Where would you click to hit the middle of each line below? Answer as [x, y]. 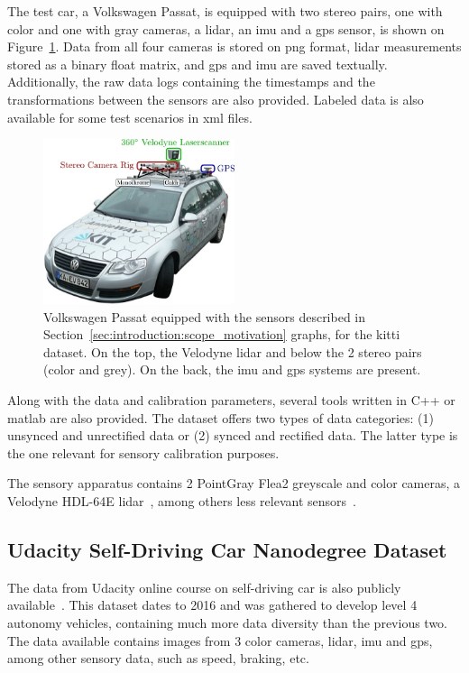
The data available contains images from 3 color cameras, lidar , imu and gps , [220, 640]
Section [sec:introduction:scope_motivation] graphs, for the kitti [222, 334]
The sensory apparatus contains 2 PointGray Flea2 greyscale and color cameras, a [234, 483]
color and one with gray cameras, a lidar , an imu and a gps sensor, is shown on [226, 28]
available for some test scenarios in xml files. [130, 117]
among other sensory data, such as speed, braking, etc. [158, 658]
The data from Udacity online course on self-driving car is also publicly [204, 587]
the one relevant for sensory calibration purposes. [143, 452]
